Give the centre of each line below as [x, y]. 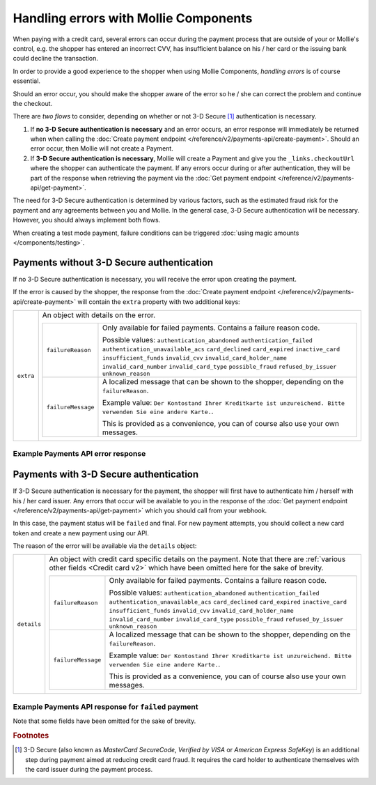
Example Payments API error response [79, 454]
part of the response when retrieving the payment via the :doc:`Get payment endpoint [153, 178]
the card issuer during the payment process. [89, 770]
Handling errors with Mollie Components [133, 18]
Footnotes [31, 736]
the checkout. [33, 103]
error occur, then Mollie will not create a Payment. [102, 148]
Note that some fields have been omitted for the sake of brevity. [104, 721]
